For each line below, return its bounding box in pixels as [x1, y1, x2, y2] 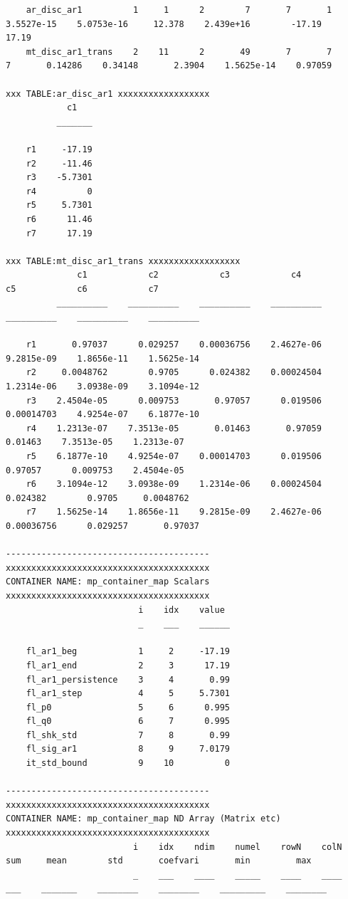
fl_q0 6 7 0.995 [26, 716, 230, 727]
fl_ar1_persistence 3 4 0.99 [26, 674, 230, 685]
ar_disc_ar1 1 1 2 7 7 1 [26, 5, 332, 15]
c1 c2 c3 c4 [77, 270, 302, 280]
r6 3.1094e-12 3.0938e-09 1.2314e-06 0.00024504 [26, 479, 322, 490]
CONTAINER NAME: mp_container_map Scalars [6, 577, 210, 587]
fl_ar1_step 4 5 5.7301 [26, 688, 230, 699]
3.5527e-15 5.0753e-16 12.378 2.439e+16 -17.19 [6, 19, 322, 29]
